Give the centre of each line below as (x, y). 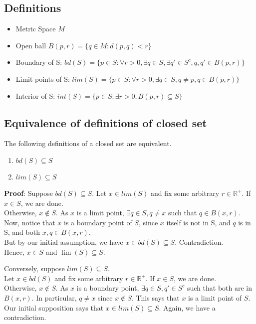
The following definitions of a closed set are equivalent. (88, 143)
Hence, (14, 251)
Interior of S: (35, 95)
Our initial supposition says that (54, 307)
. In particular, (54, 297)
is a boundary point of (98, 222)
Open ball (31, 45)
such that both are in (219, 288)
